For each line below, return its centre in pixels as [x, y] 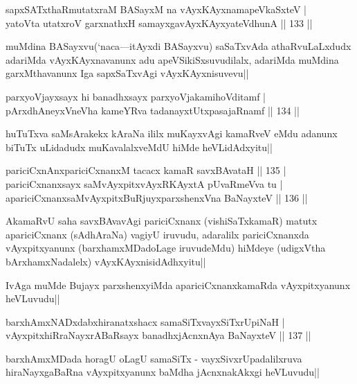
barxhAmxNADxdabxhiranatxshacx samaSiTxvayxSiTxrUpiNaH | [145, 321]
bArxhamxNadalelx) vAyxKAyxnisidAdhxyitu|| [106, 261]
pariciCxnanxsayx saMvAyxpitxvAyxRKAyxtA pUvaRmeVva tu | [144, 183]
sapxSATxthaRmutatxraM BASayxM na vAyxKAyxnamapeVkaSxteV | [156, 9]
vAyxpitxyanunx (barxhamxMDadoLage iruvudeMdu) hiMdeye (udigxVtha [166, 248]
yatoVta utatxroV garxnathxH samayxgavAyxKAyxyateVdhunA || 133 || [159, 23]
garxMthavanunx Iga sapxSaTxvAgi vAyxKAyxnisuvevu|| [127, 73]
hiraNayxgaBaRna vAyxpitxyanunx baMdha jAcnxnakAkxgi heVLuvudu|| [163, 372]
